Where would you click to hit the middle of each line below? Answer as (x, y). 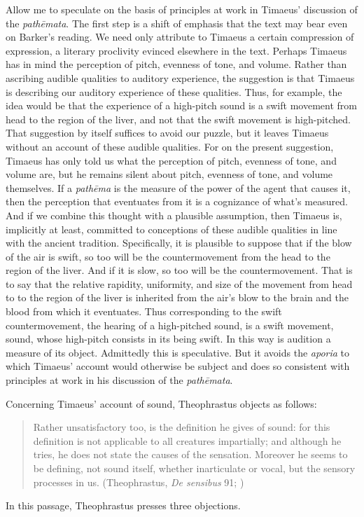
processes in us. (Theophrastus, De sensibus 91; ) (139, 482)
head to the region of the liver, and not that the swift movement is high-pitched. (178, 119)
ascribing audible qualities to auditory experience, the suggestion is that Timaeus (180, 77)
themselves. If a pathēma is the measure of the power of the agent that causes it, (178, 187)
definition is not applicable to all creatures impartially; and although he (187, 440)
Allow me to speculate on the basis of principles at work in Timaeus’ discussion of (182, 9)
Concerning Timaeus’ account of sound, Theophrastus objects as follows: (161, 403)
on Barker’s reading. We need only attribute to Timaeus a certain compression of (180, 37)
